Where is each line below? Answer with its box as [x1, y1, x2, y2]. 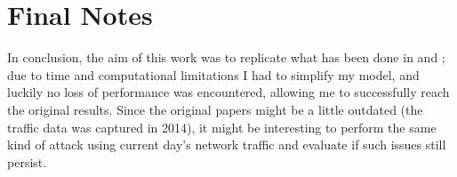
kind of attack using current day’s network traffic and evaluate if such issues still [7, 135, 446, 154]
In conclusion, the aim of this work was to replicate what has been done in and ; [7, 48, 445, 67]
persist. [7, 152, 47, 171]
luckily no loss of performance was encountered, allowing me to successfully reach [7, 83, 450, 101]
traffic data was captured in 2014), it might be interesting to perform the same [7, 117, 437, 136]
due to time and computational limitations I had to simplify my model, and [7, 65, 420, 84]
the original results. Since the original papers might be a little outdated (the [7, 100, 423, 118]
